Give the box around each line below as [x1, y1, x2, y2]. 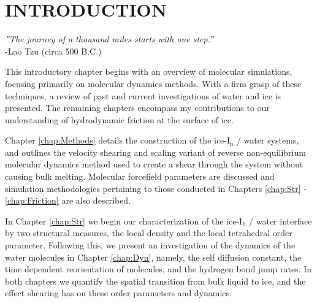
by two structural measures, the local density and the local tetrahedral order [5, 226, 292, 239]
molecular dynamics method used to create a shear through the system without [5, 158, 304, 171]
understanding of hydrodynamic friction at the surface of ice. [5, 113, 234, 126]
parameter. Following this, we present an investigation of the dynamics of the [5, 239, 296, 251]
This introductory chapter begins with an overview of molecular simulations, [5, 65, 292, 78]
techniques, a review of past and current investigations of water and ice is [5, 89, 281, 102]
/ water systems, [236, 134, 299, 147]
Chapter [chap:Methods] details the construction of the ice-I [5, 134, 231, 147]
